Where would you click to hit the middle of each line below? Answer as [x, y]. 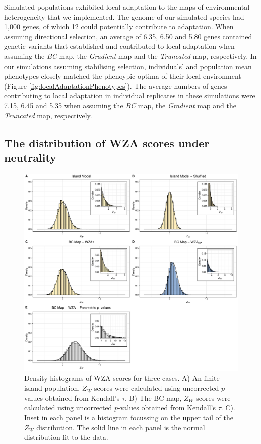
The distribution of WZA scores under [107, 142]
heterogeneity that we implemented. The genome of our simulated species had [124, 16]
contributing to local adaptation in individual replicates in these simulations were [130, 96]
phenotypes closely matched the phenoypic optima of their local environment [123, 76]
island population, [52, 388]
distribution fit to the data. [66, 437]
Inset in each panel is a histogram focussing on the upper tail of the [129, 417]
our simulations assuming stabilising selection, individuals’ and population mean [128, 66]
